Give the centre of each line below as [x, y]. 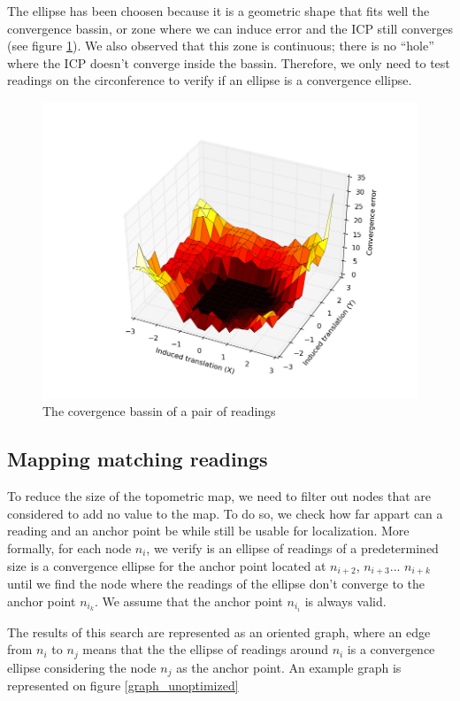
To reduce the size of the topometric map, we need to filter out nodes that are [219, 496]
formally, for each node [69, 547]
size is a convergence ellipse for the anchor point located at [167, 565]
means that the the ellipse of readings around [205, 649]
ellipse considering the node [82, 667]
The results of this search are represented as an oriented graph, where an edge [219, 632]
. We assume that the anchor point [188, 601]
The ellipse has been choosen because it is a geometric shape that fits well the [218, 11]
